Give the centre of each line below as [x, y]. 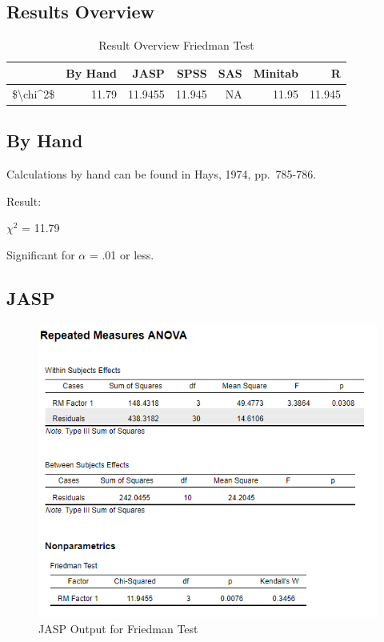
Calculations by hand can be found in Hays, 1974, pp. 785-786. [162, 173]
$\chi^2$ [34, 93]
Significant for [41, 254]
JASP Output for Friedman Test [118, 628]
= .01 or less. [122, 254]
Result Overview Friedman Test [176, 45]
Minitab [276, 72]
